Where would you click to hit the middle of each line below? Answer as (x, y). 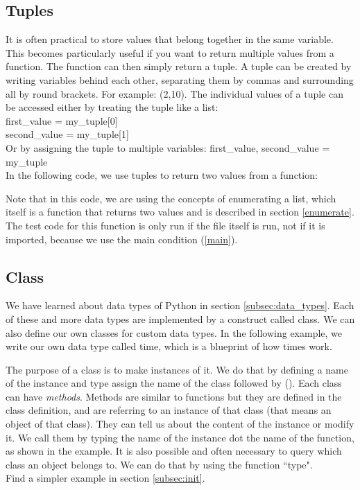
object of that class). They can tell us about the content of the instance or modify (180, 424)
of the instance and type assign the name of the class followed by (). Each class (174, 383)
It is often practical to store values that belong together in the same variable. (170, 39)
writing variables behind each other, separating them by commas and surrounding (180, 79)
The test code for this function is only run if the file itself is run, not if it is (165, 225)
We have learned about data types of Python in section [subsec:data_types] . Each (180, 305)
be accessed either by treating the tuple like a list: (112, 107)
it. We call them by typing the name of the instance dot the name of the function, (180, 437)
